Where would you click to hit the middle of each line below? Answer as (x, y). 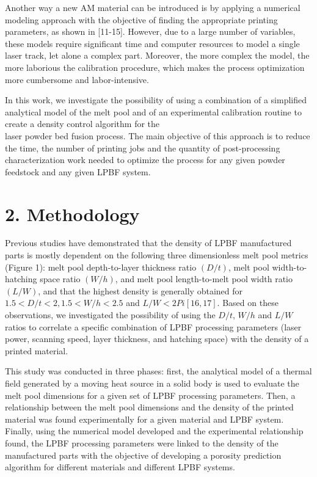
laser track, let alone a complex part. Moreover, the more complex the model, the (157, 55)
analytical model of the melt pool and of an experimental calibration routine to (153, 111)
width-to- (290, 267)
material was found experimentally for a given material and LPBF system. (144, 419)
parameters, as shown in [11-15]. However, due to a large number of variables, (150, 31)
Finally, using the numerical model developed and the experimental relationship (154, 431)
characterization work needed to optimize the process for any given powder (145, 160)
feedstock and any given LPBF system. (78, 171)
